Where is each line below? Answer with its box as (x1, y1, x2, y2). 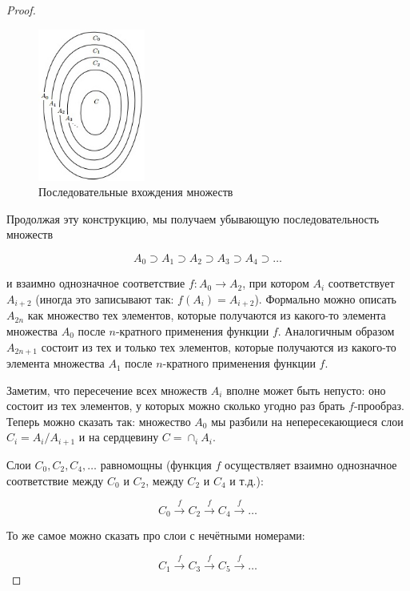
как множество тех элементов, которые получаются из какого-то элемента (27, 307, 386, 324)
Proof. (6, 2, 36, 18)
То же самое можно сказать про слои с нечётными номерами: (6, 527, 305, 544)
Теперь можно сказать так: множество (6, 412, 191, 429)
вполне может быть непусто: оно (226, 381, 386, 398)
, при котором (242, 275, 309, 291)
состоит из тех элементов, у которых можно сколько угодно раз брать (6, 397, 345, 414)
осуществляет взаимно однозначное (225, 456, 397, 472)
